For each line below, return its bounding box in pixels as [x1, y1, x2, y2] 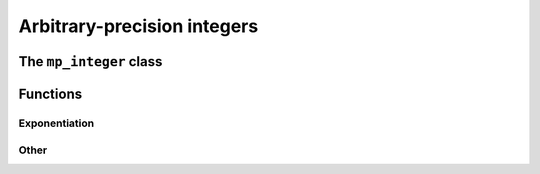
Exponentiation [18, 116, 95, 130]
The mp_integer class [18, 53, 163, 70]
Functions [18, 85, 83, 102]
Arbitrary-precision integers [18, 15, 259, 37]
